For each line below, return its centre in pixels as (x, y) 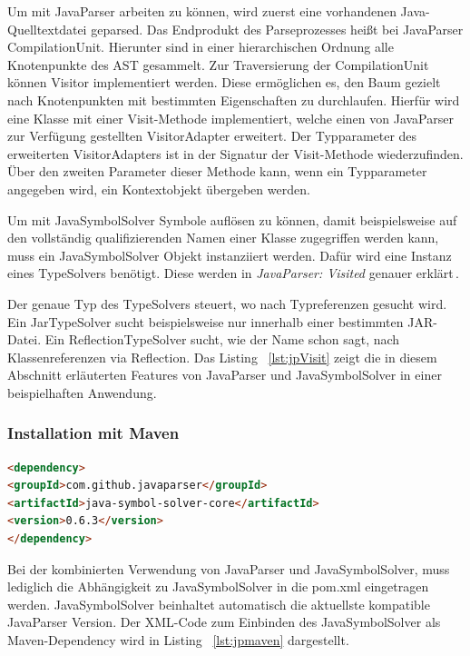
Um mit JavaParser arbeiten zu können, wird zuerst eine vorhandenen (202, 11)
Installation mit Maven (93, 433)
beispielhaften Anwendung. (82, 392)
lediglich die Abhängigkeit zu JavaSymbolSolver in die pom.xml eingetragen (218, 586)
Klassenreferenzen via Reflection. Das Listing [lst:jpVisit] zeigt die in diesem (222, 357)
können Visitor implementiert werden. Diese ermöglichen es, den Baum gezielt (224, 82)
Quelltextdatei (47, 29)
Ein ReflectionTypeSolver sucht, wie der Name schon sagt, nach (222, 339)
